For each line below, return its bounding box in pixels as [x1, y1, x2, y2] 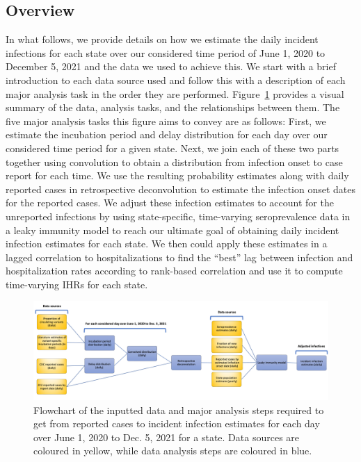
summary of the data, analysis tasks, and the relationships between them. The [6, 100, 340, 115]
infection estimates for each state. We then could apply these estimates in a [6, 236, 328, 251]
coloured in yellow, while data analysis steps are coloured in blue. [33, 443, 312, 458]
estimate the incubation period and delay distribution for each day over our [6, 127, 328, 142]
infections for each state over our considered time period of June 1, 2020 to [6, 45, 326, 60]
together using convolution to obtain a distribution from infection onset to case [6, 154, 343, 169]
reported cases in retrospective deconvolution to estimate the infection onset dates [6, 181, 356, 196]
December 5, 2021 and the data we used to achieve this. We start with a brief [6, 59, 336, 74]
